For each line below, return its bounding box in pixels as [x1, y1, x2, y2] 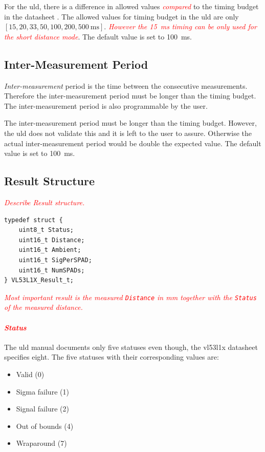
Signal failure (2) [16, 403, 69, 414]
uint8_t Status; [18, 226, 74, 234]
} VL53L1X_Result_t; [4, 277, 74, 284]
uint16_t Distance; [18, 236, 85, 244]
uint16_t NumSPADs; [18, 266, 85, 274]
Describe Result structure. [4, 196, 85, 207]
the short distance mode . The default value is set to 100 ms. [4, 31, 192, 42]
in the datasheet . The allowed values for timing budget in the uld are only [4, 11, 239, 22]
